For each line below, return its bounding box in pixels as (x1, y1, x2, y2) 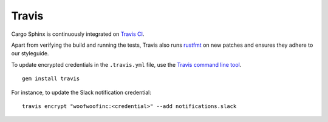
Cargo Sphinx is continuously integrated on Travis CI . (11, 30, 145, 38)
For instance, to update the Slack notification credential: (11, 89, 151, 96)
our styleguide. (11, 50, 49, 57)
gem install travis (22, 75, 80, 82)
